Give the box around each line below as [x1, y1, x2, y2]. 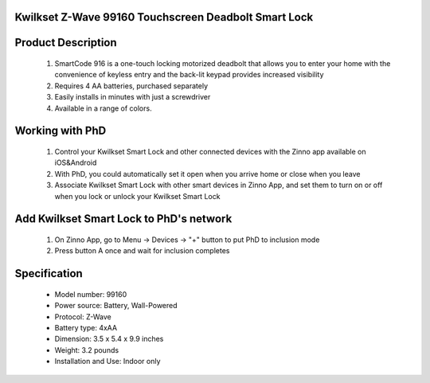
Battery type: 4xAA [54, 322, 118, 332]
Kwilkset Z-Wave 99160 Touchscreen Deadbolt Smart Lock [14, 10, 314, 24]
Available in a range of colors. [54, 104, 152, 113]
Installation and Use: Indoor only [54, 357, 161, 366]
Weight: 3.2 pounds [54, 345, 119, 354]
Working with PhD [14, 124, 107, 138]
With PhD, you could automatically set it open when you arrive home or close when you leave [54, 169, 361, 178]
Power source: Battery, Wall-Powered [54, 301, 178, 311]
